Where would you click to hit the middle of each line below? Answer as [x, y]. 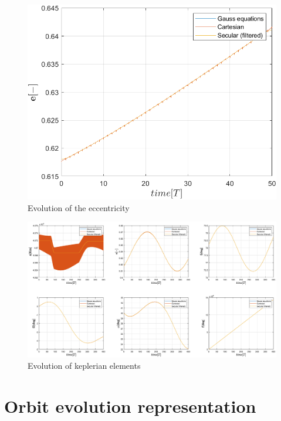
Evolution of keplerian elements [84, 366]
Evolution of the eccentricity [79, 207]
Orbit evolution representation [130, 406]
